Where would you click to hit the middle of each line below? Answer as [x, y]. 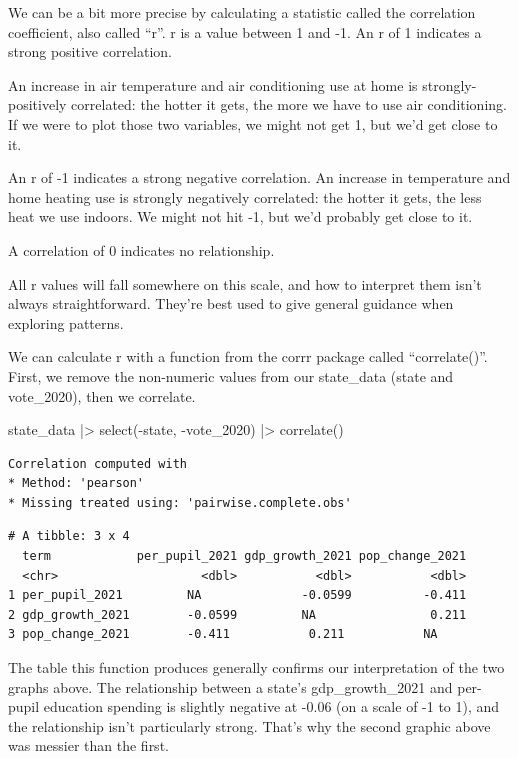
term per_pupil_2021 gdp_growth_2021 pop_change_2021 [244, 556]
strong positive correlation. [90, 51]
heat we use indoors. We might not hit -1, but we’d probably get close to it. [240, 216]
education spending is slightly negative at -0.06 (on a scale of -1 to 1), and [271, 706]
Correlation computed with [97, 463]
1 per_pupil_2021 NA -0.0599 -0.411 [237, 595]
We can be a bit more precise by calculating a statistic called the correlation [242, 12]
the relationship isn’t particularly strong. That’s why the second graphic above [249, 725]
